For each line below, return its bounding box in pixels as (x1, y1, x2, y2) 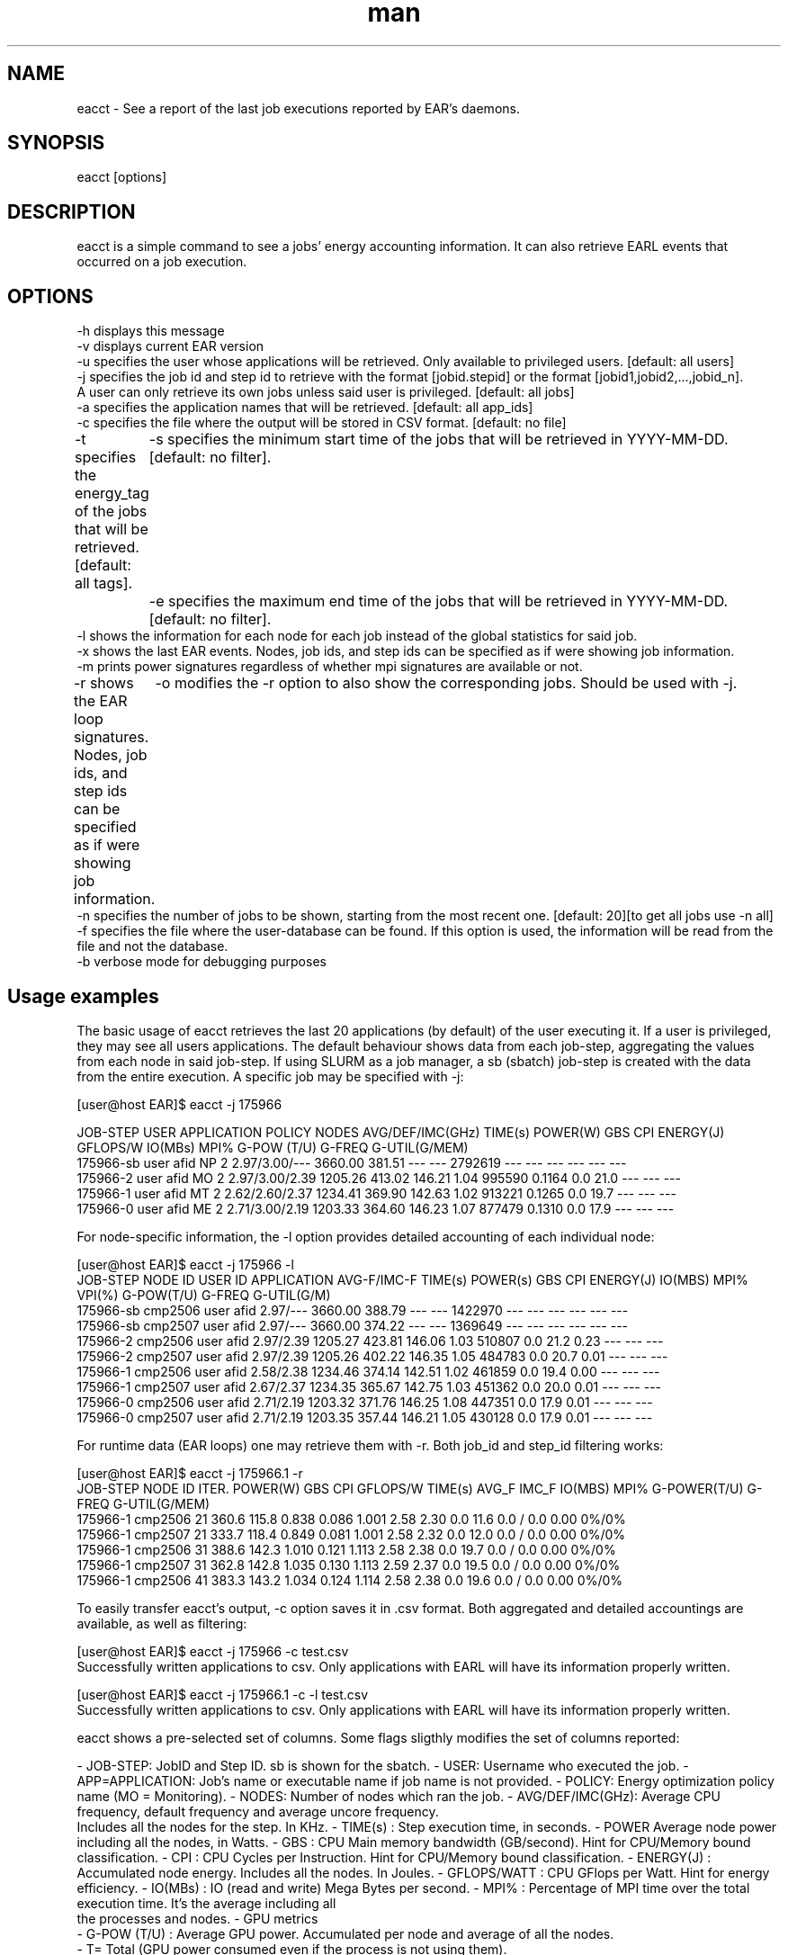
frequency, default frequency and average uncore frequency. (76, 1803, 439, 1819)
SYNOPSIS (7, 131, 105, 155)
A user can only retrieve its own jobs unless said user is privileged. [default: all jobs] (76, 384, 575, 400)
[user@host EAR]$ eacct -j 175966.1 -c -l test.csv (76, 1686, 369, 1702)
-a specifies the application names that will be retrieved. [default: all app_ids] (76, 399, 533, 416)
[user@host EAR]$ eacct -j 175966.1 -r (76, 1465, 303, 1481)
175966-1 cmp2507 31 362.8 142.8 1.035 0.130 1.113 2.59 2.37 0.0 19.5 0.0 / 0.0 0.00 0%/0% (76, 1556, 621, 1573)
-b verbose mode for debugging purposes (76, 954, 327, 970)
